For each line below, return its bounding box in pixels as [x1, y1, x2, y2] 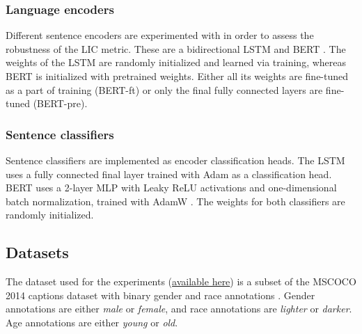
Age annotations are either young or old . [6, 315, 178, 329]
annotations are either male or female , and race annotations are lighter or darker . [6, 301, 352, 316]
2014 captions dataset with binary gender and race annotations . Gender [6, 287, 315, 302]
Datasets [6, 241, 69, 263]
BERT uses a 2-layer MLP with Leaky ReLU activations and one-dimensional [6, 180, 337, 195]
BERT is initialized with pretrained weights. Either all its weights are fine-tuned [6, 69, 349, 83]
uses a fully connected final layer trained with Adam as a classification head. [6, 166, 332, 181]
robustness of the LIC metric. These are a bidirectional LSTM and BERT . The [6, 41, 346, 56]
